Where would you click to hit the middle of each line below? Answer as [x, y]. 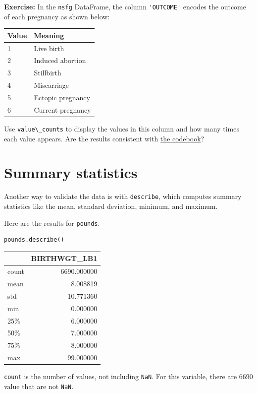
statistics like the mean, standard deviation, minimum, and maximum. [111, 206]
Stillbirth [48, 73]
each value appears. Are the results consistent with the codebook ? [104, 138]
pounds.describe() [34, 240]
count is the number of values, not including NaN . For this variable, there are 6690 [128, 376]
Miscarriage [51, 85]
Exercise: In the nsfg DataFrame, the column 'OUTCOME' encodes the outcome [125, 6]
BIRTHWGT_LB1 [64, 258]
